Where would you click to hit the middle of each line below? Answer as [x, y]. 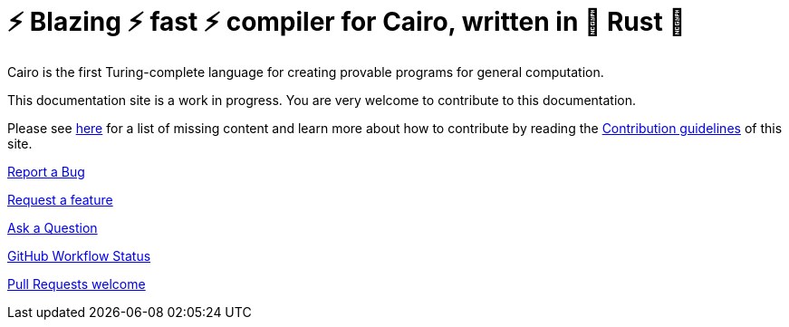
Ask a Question [53, 227]
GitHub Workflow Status [79, 255]
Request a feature [60, 199]
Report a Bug [46, 171]
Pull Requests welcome [77, 284]
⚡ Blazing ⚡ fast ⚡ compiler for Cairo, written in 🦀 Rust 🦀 [346, 22]
